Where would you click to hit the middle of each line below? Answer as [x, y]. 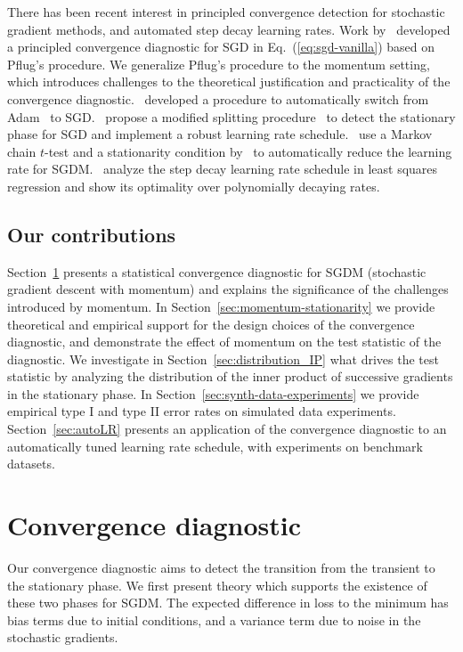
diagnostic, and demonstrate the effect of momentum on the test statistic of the [224, 342]
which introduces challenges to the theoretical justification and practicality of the [229, 81]
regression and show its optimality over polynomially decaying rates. [194, 186]
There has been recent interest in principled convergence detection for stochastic [226, 12]
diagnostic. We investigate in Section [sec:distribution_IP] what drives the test [223, 359]
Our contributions [92, 234]
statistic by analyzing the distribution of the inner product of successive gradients [230, 376]
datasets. [31, 464]
